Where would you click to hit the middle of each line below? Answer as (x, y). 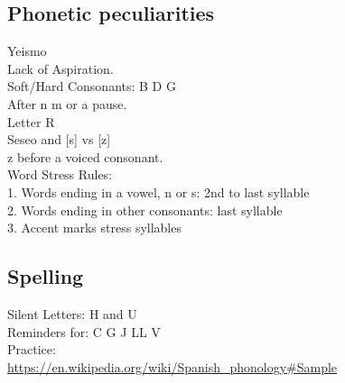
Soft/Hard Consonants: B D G (92, 86)
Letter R (31, 121)
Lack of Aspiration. (61, 68)
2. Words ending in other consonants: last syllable (145, 210)
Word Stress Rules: (60, 174)
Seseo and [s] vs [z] (59, 139)
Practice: (32, 349)
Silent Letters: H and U (72, 313)
